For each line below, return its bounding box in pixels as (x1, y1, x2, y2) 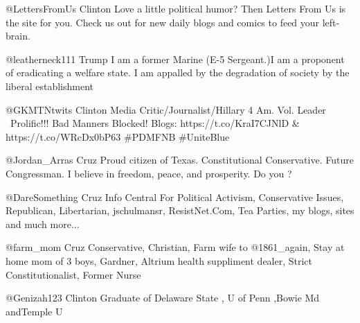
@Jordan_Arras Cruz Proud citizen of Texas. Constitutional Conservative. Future (6, 152, 354, 167)
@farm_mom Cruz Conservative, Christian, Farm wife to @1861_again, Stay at (6, 240, 345, 254)
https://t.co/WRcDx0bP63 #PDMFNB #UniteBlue (6, 129, 230, 143)
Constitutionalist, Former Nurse (6, 267, 141, 281)
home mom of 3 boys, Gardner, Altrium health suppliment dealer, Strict (6, 253, 313, 268)
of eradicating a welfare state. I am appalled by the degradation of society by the (6, 65, 350, 80)
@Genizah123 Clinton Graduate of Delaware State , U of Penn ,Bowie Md (6, 290, 320, 305)
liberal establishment (6, 78, 93, 93)
